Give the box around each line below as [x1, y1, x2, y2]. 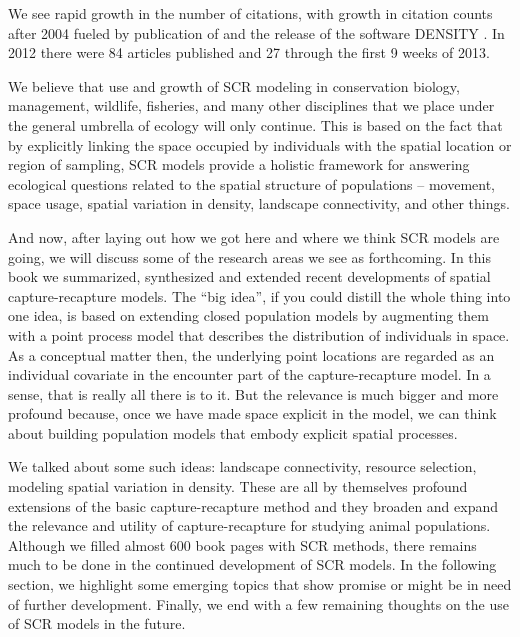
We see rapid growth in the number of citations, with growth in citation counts [8, 3, 493, 23]
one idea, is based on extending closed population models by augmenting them [8, 305, 489, 326]
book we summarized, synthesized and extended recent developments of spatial [8, 266, 491, 287]
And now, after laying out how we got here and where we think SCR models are [8, 226, 500, 247]
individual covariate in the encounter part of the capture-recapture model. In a [8, 364, 491, 385]
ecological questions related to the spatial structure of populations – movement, [8, 173, 495, 194]
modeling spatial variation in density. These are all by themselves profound [8, 476, 468, 497]
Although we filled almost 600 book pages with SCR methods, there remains [8, 534, 477, 555]
